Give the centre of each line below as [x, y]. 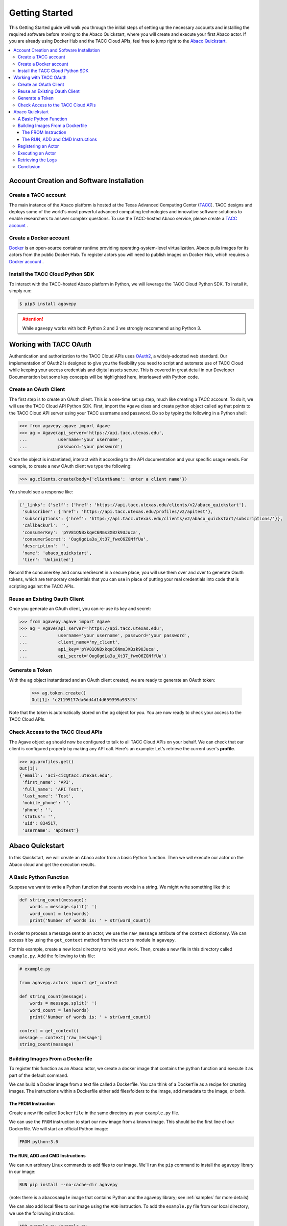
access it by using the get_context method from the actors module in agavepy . [93, 940]
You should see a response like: [41, 492]
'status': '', [39, 817]
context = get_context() [49, 1031]
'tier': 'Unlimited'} [48, 560]
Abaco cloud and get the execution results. [52, 864]
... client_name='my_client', [70, 642]
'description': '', [45, 546]
